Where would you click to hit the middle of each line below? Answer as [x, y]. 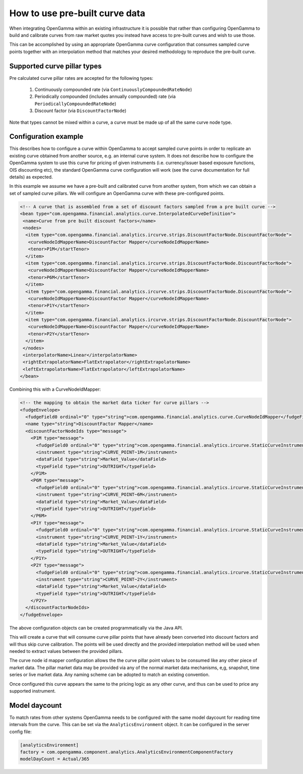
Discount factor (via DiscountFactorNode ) [81, 111]
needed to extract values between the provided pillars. [66, 651]
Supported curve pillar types [56, 66]
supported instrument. [33, 691]
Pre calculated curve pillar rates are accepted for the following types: [81, 78]
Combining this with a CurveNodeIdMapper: [55, 389]
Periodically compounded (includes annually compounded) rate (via [105, 96]
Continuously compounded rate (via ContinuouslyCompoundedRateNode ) [113, 90]
